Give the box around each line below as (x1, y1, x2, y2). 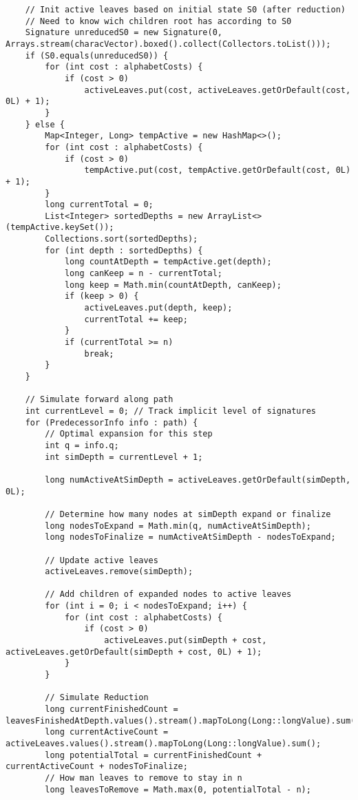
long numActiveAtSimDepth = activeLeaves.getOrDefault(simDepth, (45, 474, 351, 485)
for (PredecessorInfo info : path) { (25, 417, 198, 428)
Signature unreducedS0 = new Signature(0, (25, 28, 222, 38)
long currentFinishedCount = (45, 704, 178, 715)
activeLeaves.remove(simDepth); (45, 567, 193, 577)
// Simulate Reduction (45, 693, 149, 703)
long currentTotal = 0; (45, 200, 154, 210)
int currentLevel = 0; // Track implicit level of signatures (25, 406, 317, 416)
